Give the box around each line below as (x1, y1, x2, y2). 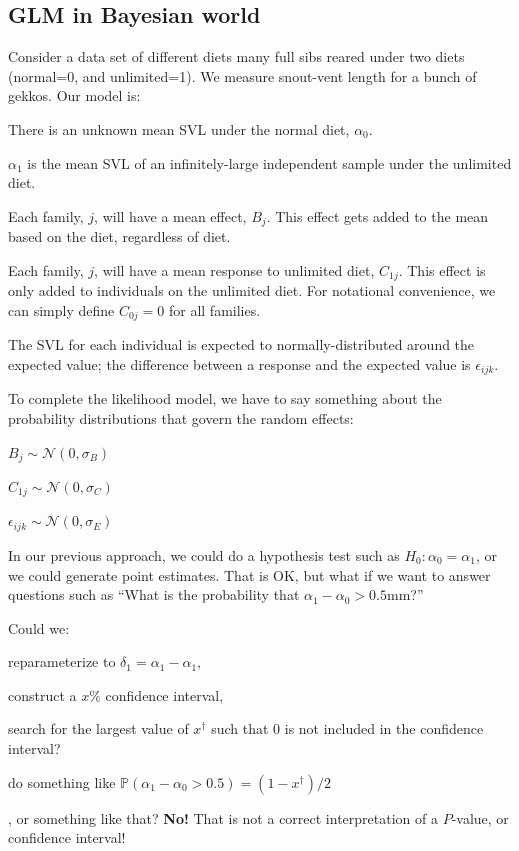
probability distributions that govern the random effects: (8, 407, 354, 428)
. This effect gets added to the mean (266, 205, 489, 226)
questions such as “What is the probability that (8, 584, 300, 605)
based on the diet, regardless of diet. (8, 226, 231, 247)
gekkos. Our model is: (8, 85, 141, 106)
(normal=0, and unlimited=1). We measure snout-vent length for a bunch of (8, 65, 477, 86)
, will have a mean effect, (94, 205, 247, 226)
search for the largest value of (8, 718, 189, 739)
